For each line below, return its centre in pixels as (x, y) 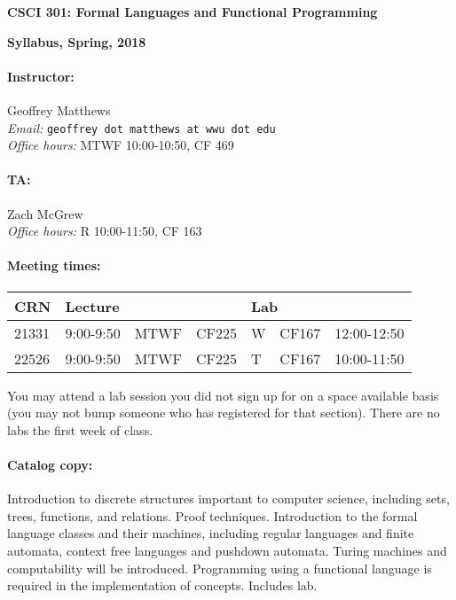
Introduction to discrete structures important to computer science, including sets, (228, 499)
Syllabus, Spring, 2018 (77, 41)
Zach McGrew (45, 213)
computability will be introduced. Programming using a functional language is (220, 568)
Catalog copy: (50, 464)
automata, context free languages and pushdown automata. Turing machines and (227, 550)
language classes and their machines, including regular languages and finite (211, 533)
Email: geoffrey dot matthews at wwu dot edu (142, 127)
